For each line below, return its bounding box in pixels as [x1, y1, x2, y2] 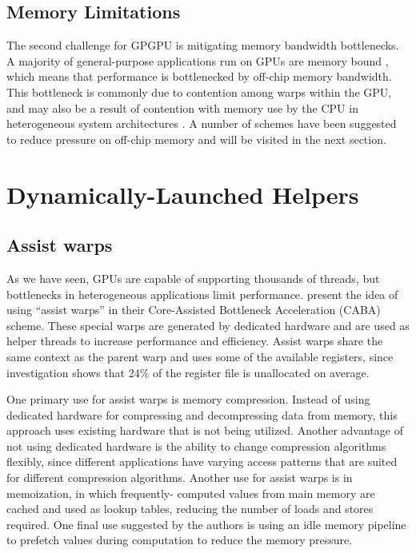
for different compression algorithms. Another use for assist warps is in [6, 469, 353, 486]
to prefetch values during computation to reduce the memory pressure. [6, 531, 353, 548]
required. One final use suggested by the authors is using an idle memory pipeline [6, 515, 406, 532]
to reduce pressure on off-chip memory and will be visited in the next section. [6, 130, 386, 147]
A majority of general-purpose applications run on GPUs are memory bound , [6, 52, 389, 69]
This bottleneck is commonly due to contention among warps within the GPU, [6, 83, 392, 100]
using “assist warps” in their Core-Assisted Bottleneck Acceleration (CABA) [6, 301, 381, 318]
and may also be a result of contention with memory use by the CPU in [6, 99, 358, 116]
